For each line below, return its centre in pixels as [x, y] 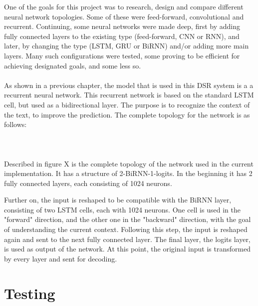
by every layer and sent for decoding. [61, 258]
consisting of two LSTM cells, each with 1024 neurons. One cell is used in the [122, 209]
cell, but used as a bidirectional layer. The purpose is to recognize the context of [127, 104]
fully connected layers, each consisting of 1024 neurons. [88, 183]
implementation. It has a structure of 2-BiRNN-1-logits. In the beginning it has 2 [128, 173]
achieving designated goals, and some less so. [73, 65]
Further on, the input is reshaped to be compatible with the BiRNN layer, [118, 200]
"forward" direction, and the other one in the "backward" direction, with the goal [128, 219]
